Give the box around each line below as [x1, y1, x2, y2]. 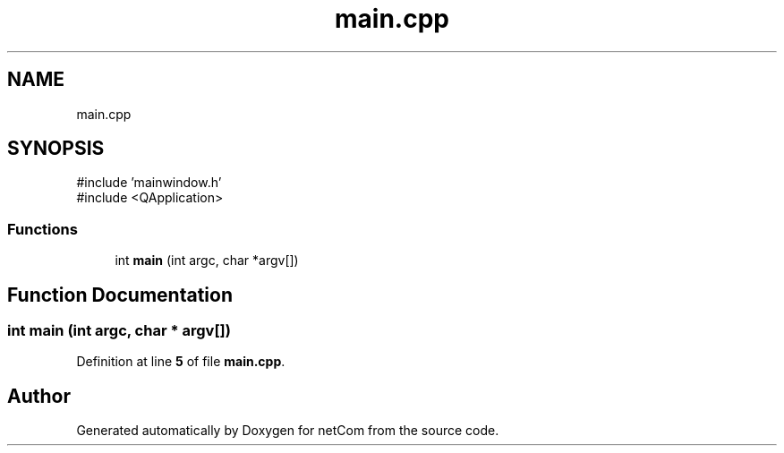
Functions [7, 219, 78, 238]
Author [7, 384, 71, 407]
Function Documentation [7, 283, 233, 306]
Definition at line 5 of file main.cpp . [76, 354, 285, 370]
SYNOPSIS [7, 137, 105, 160]
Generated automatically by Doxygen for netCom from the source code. [76, 423, 499, 439]
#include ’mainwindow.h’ [76, 175, 222, 191]
